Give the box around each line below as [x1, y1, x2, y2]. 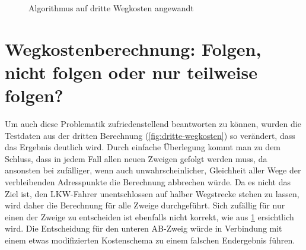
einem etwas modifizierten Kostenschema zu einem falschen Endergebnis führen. [5, 234, 295, 246]
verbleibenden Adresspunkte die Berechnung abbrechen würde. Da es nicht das [5, 176, 291, 188]
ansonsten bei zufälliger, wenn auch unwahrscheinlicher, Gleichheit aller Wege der [5, 164, 301, 176]
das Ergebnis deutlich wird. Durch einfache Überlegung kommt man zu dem [5, 141, 281, 153]
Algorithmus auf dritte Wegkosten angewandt [28, 2, 194, 14]
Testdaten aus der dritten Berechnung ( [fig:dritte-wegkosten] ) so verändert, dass [5, 129, 295, 141]
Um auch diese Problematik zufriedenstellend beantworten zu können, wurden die [5, 118, 301, 130]
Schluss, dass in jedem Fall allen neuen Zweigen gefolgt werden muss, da [5, 152, 267, 164]
